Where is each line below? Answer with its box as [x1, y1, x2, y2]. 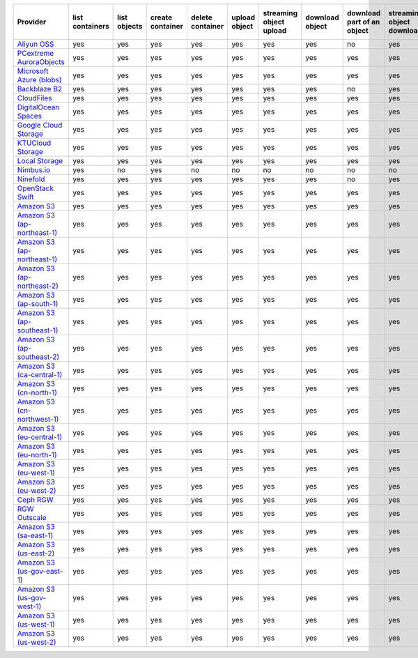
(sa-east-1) [17, 530, 54, 540]
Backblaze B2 [17, 84, 63, 93]
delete [190, 13, 212, 22]
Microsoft [17, 66, 49, 76]
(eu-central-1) [17, 432, 63, 442]
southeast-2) [17, 352, 60, 362]
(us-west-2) [17, 638, 56, 647]
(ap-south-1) [17, 299, 59, 308]
